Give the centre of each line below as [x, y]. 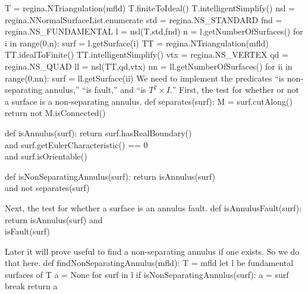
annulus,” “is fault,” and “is [95, 90]
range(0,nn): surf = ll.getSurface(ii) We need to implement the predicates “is [145, 78]
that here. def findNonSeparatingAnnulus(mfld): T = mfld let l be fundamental [149, 263]
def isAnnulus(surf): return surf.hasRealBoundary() [98, 132]
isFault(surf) [27, 231]
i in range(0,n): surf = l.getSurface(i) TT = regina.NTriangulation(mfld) [137, 43]
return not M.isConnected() [55, 113]
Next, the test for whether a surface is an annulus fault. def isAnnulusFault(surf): [153, 207]
